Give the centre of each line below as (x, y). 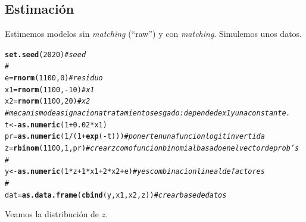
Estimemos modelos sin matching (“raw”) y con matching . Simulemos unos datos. (154, 34)
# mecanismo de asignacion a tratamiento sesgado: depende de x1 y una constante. (148, 113)
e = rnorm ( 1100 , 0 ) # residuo (54, 78)
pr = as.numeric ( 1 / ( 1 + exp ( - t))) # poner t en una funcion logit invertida (135, 137)
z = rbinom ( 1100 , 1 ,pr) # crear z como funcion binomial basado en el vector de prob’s (152, 148)
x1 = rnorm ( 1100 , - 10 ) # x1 (50, 90)
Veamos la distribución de (52, 214)
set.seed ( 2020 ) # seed (46, 54)
